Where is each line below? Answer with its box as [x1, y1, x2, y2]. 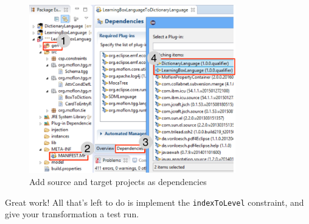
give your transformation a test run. [5, 208, 139, 220]
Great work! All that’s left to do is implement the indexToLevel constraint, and [5, 195, 304, 208]
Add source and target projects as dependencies [29, 175, 207, 187]
